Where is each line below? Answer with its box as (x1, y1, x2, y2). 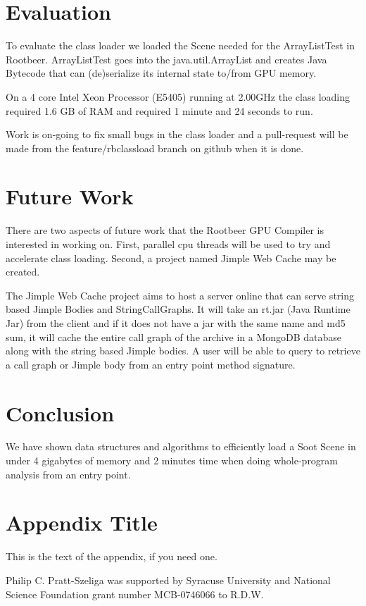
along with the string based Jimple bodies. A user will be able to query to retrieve (6, 343, 360, 358)
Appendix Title (6, 508, 158, 537)
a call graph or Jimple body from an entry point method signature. (6, 357, 296, 371)
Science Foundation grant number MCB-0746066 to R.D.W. (6, 586, 264, 601)
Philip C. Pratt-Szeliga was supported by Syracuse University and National (6, 572, 331, 587)
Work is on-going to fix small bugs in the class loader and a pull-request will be (6, 127, 348, 142)
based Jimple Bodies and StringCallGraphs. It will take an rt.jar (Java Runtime (6, 302, 351, 316)
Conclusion (6, 398, 115, 427)
